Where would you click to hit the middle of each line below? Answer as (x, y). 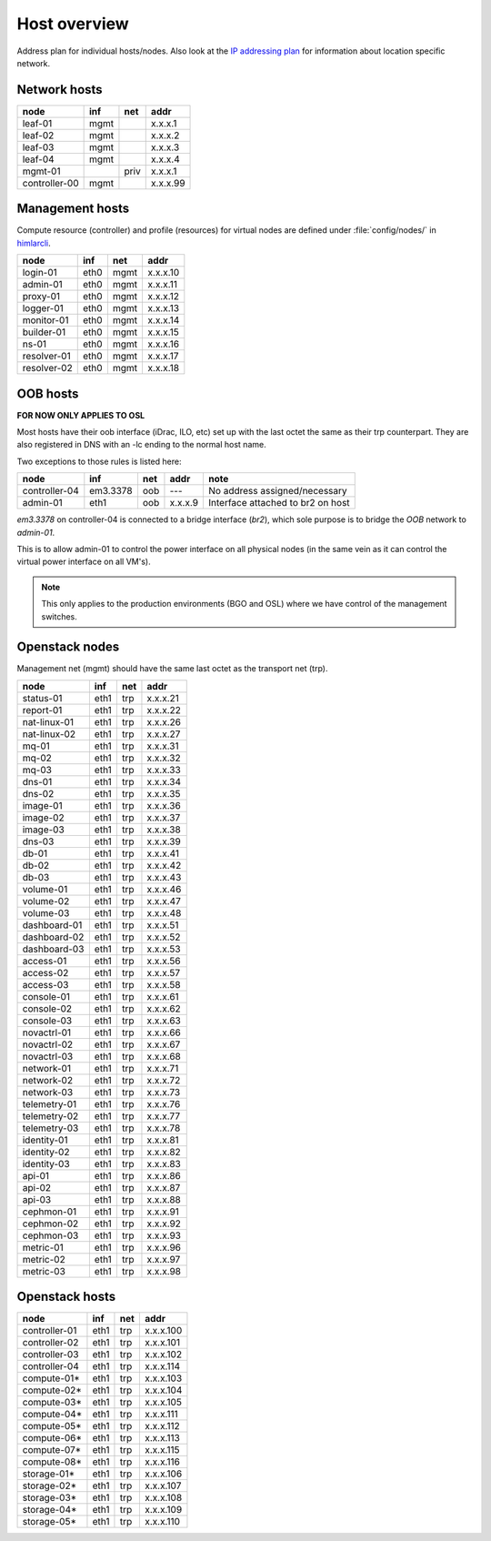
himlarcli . (34, 243)
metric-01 (43, 1247)
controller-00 (50, 183)
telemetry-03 (50, 1128)
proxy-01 (41, 297)
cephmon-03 (50, 1235)
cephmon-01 (50, 1212)
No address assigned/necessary (278, 491)
